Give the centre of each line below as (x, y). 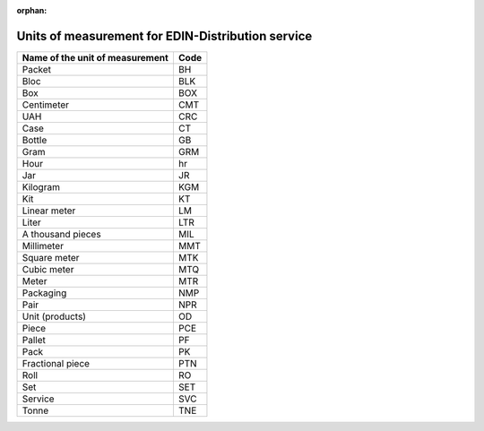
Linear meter (49, 211)
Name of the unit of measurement (95, 57)
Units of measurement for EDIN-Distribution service (164, 36)
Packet (37, 69)
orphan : (32, 10)
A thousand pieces (62, 234)
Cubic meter (48, 269)
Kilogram (41, 186)
